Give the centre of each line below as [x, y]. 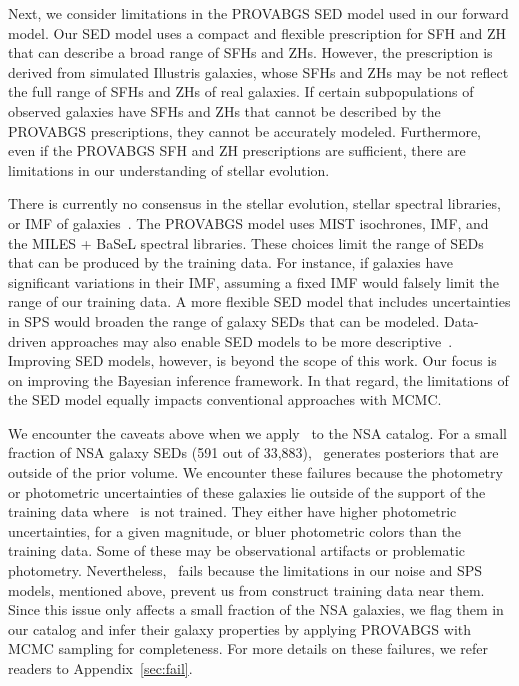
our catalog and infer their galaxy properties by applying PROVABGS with [240, 628]
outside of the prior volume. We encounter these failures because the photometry [255, 472]
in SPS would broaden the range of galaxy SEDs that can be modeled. [224, 320]
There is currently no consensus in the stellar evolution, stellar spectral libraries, [254, 203]
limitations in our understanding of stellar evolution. [169, 169]
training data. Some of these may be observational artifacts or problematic [236, 550]
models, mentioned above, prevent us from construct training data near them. [246, 589]
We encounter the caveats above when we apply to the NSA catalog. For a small [257, 432]
